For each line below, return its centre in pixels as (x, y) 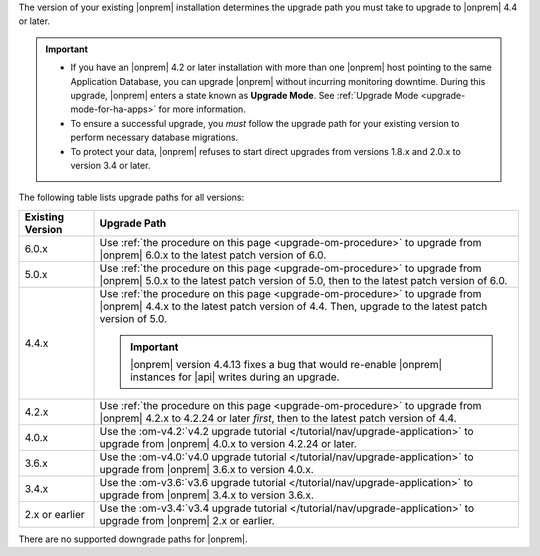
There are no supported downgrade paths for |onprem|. (133, 539)
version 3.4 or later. (110, 165)
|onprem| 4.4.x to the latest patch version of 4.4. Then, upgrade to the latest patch (293, 306)
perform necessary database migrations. (154, 137)
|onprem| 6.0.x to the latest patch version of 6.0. (213, 255)
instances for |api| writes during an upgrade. (235, 377)
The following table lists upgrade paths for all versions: (131, 197)
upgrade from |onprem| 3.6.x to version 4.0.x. (206, 469)
